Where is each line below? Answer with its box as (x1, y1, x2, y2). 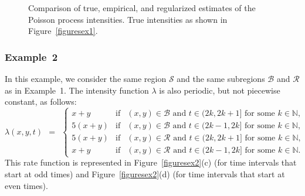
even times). (5, 179, 48, 191)
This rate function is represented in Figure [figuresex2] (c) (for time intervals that (5, 156, 297, 169)
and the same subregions (177, 73, 265, 84)
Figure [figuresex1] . (28, 25, 98, 37)
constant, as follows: (5, 95, 77, 108)
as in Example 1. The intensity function (5, 84, 149, 96)
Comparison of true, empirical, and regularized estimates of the (28, 2, 256, 13)
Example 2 (5, 49, 58, 64)
